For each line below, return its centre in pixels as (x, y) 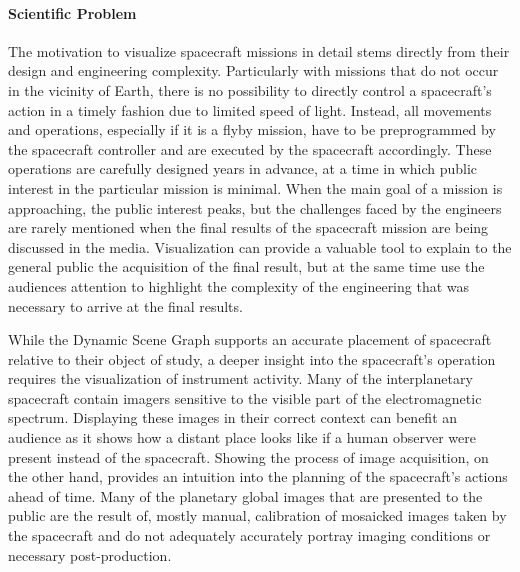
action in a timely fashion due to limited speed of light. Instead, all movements (250, 109)
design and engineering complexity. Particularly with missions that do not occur (253, 70)
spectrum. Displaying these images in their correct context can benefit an (233, 417)
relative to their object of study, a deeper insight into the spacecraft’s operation (252, 358)
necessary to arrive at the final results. (125, 305)
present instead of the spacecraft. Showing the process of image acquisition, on (248, 456)
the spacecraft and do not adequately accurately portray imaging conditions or (249, 535)
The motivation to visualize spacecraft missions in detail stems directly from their (259, 50)
